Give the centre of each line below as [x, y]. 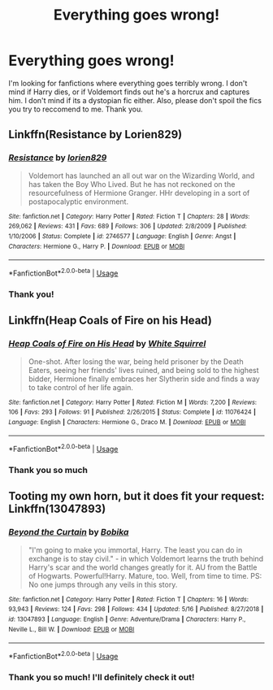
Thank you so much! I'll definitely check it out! [102, 677]
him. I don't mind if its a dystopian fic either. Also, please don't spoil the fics [135, 100]
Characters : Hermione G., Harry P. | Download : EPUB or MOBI [97, 246]
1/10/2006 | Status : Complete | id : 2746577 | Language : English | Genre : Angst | [122, 236]
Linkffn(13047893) [57, 509]
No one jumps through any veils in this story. [103, 584]
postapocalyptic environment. [78, 202]
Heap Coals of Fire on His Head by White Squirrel [107, 344]
